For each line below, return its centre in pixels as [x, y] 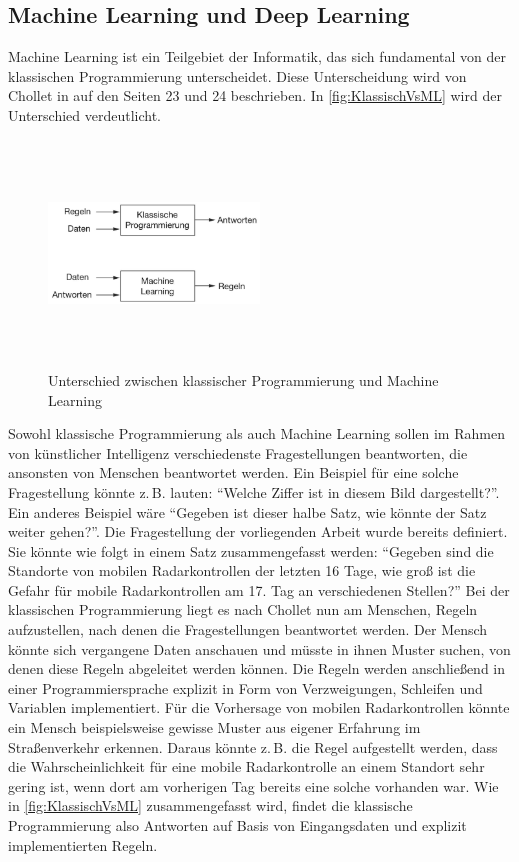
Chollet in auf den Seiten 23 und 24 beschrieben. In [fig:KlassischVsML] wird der [255, 95]
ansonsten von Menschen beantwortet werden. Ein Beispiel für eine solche [233, 472]
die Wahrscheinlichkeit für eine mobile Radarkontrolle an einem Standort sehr [246, 766]
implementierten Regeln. [83, 844]
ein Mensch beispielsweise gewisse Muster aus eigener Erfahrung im [214, 727]
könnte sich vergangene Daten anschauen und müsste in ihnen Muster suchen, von [259, 648]
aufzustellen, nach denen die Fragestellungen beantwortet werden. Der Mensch [248, 629]
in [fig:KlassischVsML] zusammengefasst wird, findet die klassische [210, 805]
